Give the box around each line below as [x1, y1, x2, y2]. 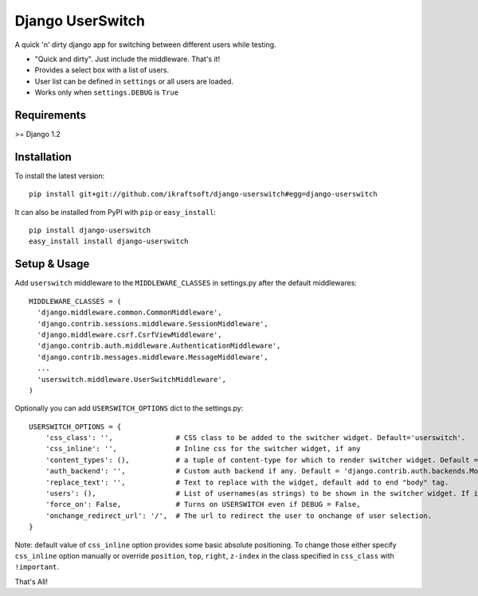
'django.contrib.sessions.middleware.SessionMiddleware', [37, 319, 268, 328]
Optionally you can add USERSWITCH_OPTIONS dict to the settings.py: [14, 403, 244, 413]
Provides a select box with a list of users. [34, 65, 170, 75]
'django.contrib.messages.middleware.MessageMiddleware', [37, 353, 268, 361]
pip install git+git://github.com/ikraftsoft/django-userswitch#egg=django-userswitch [29, 189, 378, 199]
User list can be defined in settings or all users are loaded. [34, 76, 234, 86]
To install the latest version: [14, 171, 105, 181]
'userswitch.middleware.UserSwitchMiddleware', [37, 375, 227, 384]
